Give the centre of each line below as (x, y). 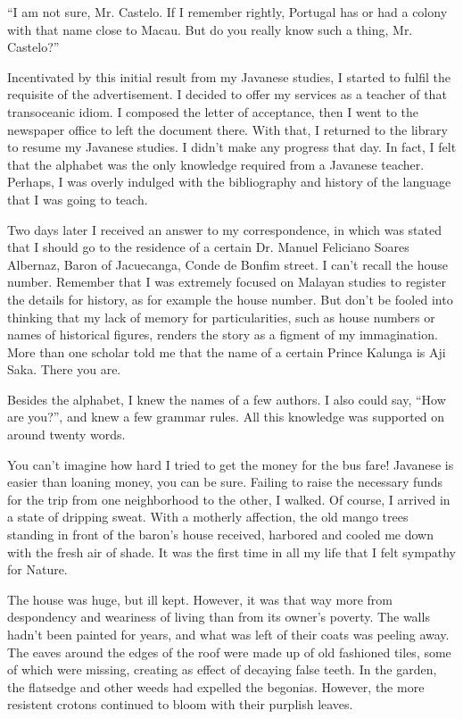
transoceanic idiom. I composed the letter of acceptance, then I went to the (213, 111)
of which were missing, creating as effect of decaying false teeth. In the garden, (222, 669)
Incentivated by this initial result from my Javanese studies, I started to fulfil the (229, 76)
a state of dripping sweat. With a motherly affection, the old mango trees (208, 517)
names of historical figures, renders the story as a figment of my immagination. (223, 334)
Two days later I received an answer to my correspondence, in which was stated (225, 229)
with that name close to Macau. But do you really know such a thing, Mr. (210, 29)
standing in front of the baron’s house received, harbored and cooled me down (221, 535)
